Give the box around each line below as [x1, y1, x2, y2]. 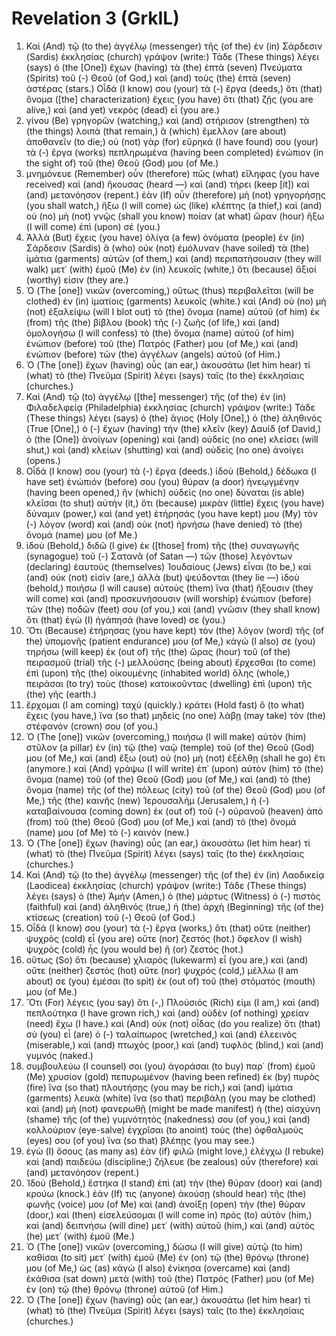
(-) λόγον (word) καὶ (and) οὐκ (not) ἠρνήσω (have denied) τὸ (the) [25, 518, 303, 530]
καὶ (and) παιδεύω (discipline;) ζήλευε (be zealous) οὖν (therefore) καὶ [25, 1155, 319, 1167]
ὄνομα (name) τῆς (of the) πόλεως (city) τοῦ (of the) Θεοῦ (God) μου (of [25, 783, 326, 796]
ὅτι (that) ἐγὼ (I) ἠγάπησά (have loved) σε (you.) [25, 613, 226, 626]
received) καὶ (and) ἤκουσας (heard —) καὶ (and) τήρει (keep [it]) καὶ [25, 178, 310, 190]
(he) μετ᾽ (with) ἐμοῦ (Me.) [25, 1230, 135, 1242]
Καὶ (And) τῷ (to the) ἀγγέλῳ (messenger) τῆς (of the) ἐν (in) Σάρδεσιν [25, 40, 323, 52]
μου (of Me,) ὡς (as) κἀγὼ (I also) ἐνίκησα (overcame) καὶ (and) [25, 1262, 291, 1274]
